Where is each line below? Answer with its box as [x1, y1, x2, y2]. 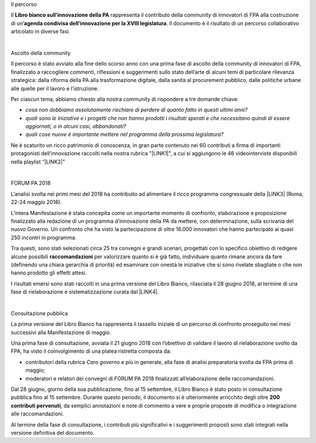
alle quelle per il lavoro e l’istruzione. [11, 85, 99, 92]
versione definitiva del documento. [11, 429, 95, 436]
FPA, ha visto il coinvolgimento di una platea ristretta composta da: [11, 347, 172, 355]
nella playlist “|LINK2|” [11, 158, 66, 165]
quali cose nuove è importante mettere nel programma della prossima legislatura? [25, 131, 224, 138]
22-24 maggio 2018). [11, 199, 62, 206]
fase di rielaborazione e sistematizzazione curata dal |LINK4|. [11, 288, 159, 295]
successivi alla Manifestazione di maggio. [11, 329, 111, 336]
